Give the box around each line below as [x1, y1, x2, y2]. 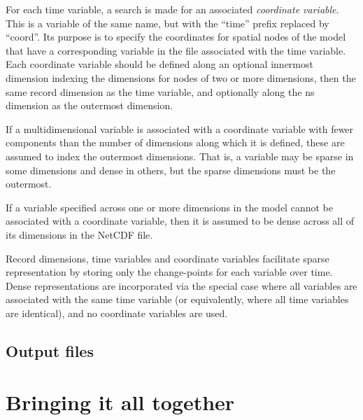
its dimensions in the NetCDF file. [6, 227, 153, 241]
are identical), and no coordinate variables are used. [6, 305, 228, 320]
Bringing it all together [6, 388, 235, 416]
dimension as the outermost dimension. [6, 98, 173, 113]
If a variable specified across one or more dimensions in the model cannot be [6, 199, 333, 214]
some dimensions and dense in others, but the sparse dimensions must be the [6, 162, 336, 177]
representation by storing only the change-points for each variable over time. [6, 265, 333, 279]
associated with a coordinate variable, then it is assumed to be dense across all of [6, 213, 355, 228]
